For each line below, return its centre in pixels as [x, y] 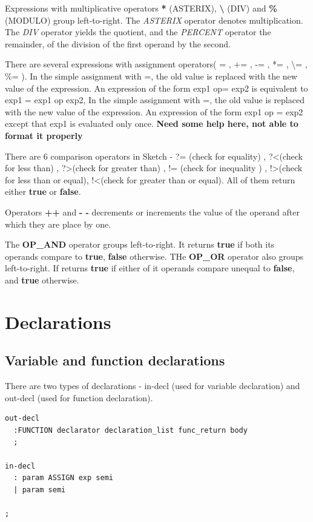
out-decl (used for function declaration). [79, 397]
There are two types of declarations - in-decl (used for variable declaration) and [153, 386]
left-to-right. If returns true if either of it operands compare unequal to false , [150, 268]
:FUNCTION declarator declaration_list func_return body [130, 430]
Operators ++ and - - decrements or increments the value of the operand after [152, 212]
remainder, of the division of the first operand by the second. [118, 43]
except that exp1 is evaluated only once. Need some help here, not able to [152, 124]
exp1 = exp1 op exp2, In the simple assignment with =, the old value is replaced [155, 100]
